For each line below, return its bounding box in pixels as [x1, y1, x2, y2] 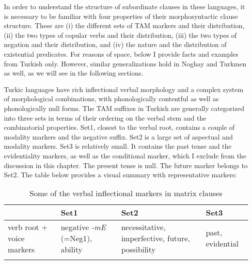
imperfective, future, [121, 232, 190, 244]
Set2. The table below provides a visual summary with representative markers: [4, 170, 237, 180]
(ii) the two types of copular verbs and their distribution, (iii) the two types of [4, 30, 237, 40]
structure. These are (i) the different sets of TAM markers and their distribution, [4, 20, 245, 31]
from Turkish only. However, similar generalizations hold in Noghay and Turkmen [4, 58, 247, 68]
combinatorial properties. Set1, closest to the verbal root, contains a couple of [4, 122, 235, 132]
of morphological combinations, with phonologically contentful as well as [4, 93, 219, 104]
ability [61, 243, 82, 255]
